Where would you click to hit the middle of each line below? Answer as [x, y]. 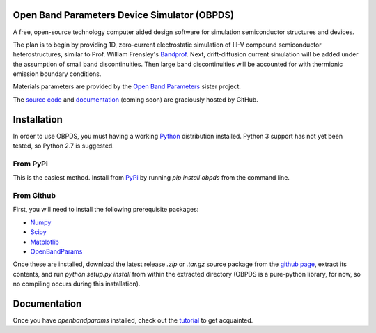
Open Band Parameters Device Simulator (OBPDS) [124, 15]
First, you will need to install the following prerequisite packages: [106, 210]
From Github [34, 196]
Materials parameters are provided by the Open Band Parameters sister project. [127, 86]
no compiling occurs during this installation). [77, 284]
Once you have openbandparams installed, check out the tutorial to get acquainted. [133, 320]
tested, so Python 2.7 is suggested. [63, 146]
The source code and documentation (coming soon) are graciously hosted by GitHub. [136, 99]
